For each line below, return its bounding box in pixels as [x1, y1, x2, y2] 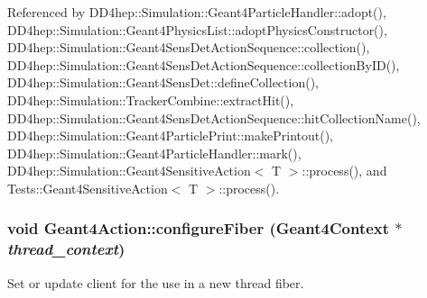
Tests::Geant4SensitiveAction [7, 178, 168, 197]
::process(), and [302, 161, 387, 180]
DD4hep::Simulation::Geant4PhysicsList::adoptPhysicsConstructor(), [7, 20, 387, 39]
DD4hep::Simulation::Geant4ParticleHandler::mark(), [7, 143, 302, 162]
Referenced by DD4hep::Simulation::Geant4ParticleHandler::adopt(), [7, 3, 386, 21]
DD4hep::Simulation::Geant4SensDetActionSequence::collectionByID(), [7, 55, 400, 74]
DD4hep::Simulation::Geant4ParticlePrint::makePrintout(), [7, 126, 334, 145]
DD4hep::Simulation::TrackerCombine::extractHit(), [7, 90, 294, 109]
